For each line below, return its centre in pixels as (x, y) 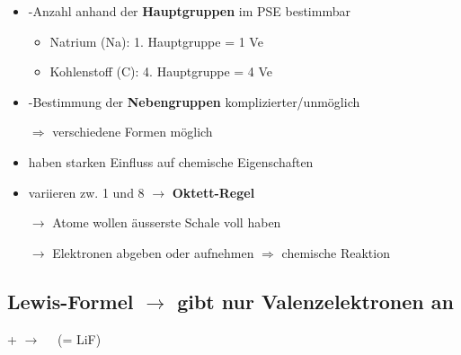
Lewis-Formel (71, 301)
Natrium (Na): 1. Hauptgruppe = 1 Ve (156, 41)
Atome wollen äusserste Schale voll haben (167, 222)
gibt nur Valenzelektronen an (315, 301)
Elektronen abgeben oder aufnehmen (153, 252)
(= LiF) (79, 338)
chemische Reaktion (336, 252)
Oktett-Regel (213, 192)
